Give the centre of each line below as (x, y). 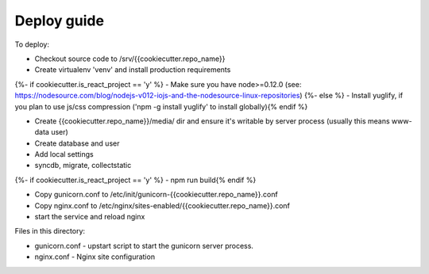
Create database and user (77, 143)
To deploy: (32, 44)
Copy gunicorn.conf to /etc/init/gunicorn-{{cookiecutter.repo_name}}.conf (156, 195)
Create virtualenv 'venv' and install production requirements (133, 70)
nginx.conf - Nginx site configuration (95, 257)
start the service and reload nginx (90, 217)
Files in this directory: (50, 231)
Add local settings (64, 154)
